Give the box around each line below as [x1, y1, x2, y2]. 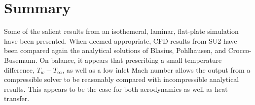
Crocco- [228, 45, 252, 55]
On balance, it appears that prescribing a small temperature [39, 54, 222, 65]
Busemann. [4, 54, 37, 65]
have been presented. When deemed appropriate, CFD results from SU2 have [4, 35, 237, 46]
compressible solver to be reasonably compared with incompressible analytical [4, 74, 239, 84]
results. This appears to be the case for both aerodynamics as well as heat [4, 83, 228, 94]
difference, [4, 64, 35, 75]
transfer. [4, 93, 30, 104]
